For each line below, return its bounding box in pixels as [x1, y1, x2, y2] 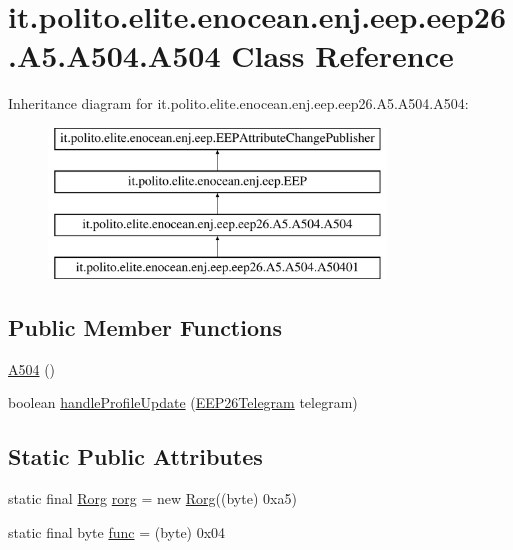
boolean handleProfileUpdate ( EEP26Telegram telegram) [8, 392, 358, 413]
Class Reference [231, 35, 454, 76]
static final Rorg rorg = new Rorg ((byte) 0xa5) [8, 488, 297, 509]
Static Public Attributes [8, 441, 263, 472]
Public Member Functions [8, 312, 282, 343]
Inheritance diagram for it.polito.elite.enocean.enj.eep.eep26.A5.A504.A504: [8, 93, 469, 114]
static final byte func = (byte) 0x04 [8, 521, 226, 542]
